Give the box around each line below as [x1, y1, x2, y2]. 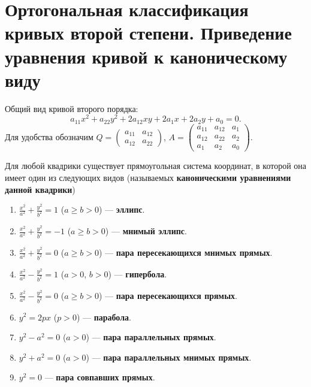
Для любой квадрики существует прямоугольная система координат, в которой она [5, 159, 307, 172]
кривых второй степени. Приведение [5, 20, 292, 45]
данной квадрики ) [5, 183, 76, 195]
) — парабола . [76, 310, 131, 323]
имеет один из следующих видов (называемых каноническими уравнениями [5, 171, 291, 183]
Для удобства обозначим [5, 130, 93, 143]
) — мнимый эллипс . [105, 225, 187, 237]
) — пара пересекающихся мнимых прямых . [98, 246, 273, 258]
